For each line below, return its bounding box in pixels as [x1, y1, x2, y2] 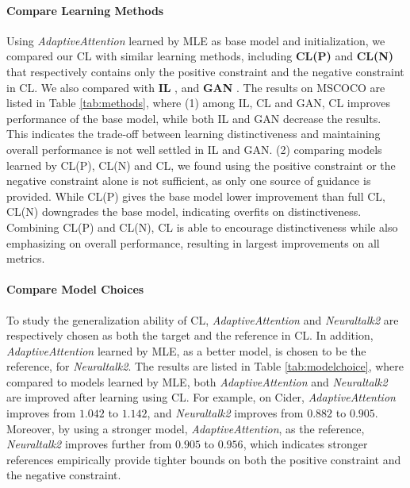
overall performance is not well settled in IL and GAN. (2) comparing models [6, 140, 382, 157]
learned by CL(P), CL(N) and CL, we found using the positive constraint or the [6, 156, 396, 173]
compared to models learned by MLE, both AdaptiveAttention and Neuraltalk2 [6, 373, 388, 390]
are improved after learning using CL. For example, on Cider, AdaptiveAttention [6, 389, 396, 405]
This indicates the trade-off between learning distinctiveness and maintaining [6, 125, 381, 142]
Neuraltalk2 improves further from [6, 436, 172, 452]
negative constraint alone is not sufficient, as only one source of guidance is [6, 172, 371, 189]
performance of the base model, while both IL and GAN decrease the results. [6, 110, 381, 126]
